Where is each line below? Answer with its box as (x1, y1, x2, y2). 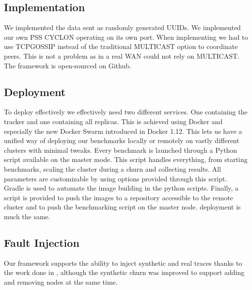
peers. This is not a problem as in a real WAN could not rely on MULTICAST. (4, 50, 239, 61)
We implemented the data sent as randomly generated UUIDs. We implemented (4, 22, 241, 32)
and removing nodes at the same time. (4, 276, 118, 287)
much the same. (4, 211, 50, 221)
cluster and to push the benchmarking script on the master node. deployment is (4, 202, 241, 212)
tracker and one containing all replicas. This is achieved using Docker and (4, 116, 222, 126)
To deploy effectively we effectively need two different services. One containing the (4, 107, 248, 117)
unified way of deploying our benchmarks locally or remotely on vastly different (4, 135, 239, 145)
